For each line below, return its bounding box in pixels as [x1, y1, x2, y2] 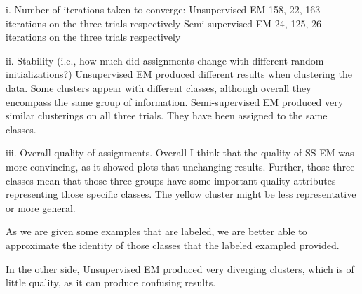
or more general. [6, 200, 76, 215]
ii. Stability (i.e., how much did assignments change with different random [6, 53, 324, 67]
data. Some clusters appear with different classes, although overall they [6, 80, 311, 95]
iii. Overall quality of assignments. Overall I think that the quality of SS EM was [6, 145, 354, 160]
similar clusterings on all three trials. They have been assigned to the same [6, 108, 328, 123]
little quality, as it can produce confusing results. [6, 275, 216, 290]
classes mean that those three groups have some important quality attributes [6, 173, 336, 187]
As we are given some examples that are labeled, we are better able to [6, 224, 307, 239]
